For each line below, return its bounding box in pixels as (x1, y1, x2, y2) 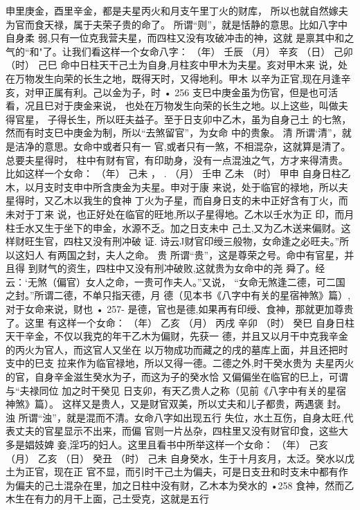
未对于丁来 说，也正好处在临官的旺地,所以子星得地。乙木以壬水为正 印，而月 (6, 206, 354, 221)
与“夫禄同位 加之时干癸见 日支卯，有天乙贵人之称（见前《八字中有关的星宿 (6, 383, 346, 397)
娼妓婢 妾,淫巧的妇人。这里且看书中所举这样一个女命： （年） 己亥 (24, 437, 328, 451)
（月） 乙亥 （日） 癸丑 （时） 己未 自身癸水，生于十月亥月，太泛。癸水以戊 (6, 450, 354, 465)
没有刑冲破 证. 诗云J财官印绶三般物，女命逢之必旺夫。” (92, 234, 340, 248)
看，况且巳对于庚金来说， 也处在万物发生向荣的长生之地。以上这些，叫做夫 (6, 98, 348, 113)
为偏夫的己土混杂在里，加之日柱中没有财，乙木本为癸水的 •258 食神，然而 (6, 477, 345, 492)
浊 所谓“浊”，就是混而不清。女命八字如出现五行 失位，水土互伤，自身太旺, (6, 410, 344, 424)
